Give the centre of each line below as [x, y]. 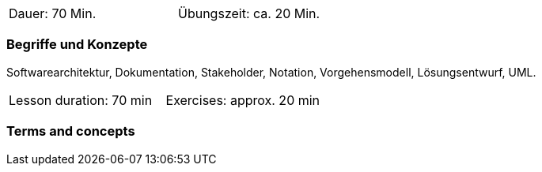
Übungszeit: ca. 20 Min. [249, 13]
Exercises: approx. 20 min [243, 100]
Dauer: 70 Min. [53, 13]
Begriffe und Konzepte [77, 45]
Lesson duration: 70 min [81, 100]
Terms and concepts [71, 131]
